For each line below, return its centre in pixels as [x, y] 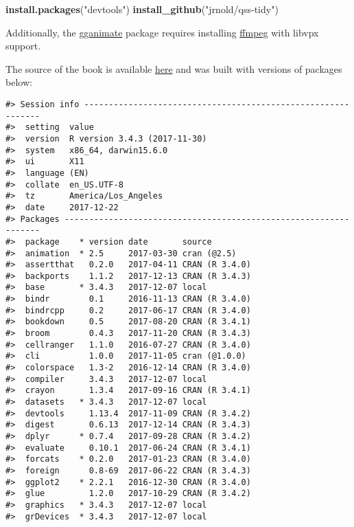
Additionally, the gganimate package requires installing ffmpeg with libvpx [162, 32]
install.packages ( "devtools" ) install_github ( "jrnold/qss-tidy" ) [142, 9]
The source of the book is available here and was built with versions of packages [174, 68]
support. [23, 46]
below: [19, 82]
